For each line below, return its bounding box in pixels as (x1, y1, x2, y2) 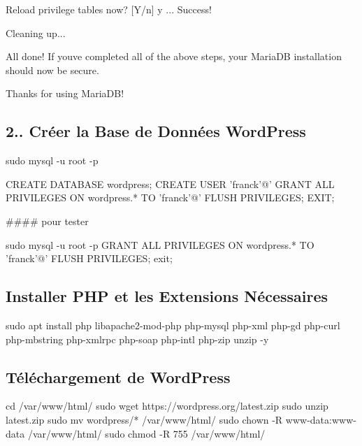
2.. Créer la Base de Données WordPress (6, 120, 306, 142)
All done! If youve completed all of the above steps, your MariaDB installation (6, 49, 342, 64)
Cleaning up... (6, 25, 66, 40)
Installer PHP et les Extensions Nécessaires (6, 285, 328, 307)
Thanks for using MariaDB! (6, 86, 124, 101)
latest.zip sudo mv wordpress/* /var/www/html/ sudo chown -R (6, 412, 283, 426)
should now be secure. (6, 62, 99, 77)
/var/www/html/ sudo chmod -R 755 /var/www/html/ (27, 426, 266, 440)
